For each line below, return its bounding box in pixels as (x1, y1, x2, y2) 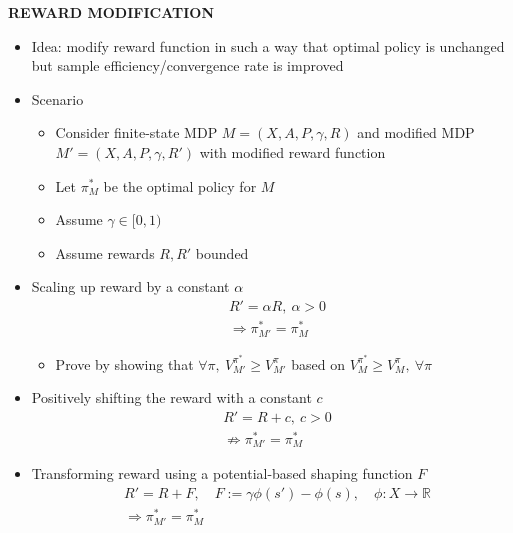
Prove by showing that (55, 353, 194, 374)
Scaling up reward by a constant (31, 276, 230, 297)
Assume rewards (55, 242, 155, 263)
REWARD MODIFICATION (8, 2, 215, 22)
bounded (195, 242, 249, 263)
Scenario (31, 88, 84, 109)
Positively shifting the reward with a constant (31, 387, 312, 408)
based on (291, 353, 345, 374)
